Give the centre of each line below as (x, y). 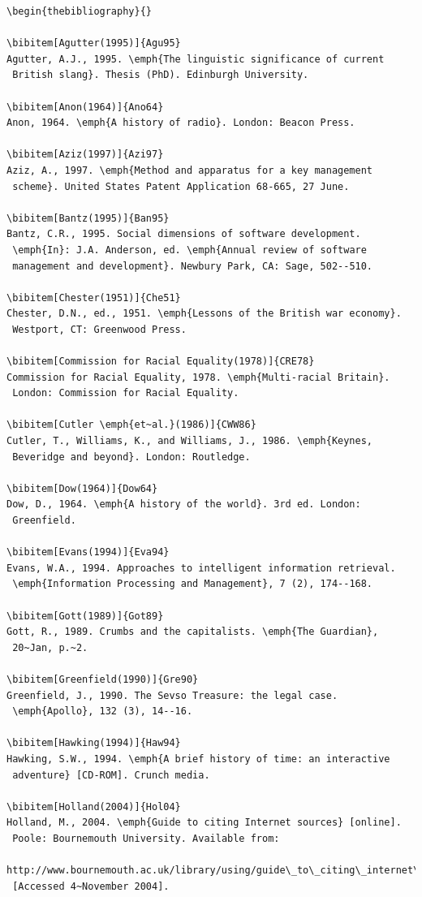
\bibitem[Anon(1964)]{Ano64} (85, 107)
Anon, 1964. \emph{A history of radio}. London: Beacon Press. (181, 123)
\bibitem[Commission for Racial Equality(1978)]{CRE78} (161, 362)
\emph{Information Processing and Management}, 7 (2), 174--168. (193, 584)
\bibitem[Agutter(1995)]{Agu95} (94, 43)
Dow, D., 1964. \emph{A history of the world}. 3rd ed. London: (184, 505)
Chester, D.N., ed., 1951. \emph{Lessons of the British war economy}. (204, 314)
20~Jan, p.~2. (50, 647)
